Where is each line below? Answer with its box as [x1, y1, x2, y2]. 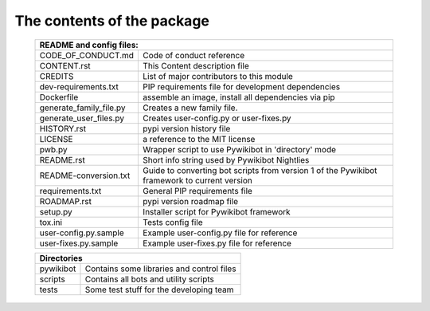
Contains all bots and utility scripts [84, 274, 214, 285]
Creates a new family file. [143, 102, 238, 113]
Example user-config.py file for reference [143, 227, 298, 238]
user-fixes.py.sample [39, 238, 119, 249]
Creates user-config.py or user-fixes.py [143, 112, 291, 124]
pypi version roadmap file [143, 195, 239, 207]
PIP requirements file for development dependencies [143, 81, 341, 92]
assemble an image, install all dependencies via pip [143, 92, 335, 103]
